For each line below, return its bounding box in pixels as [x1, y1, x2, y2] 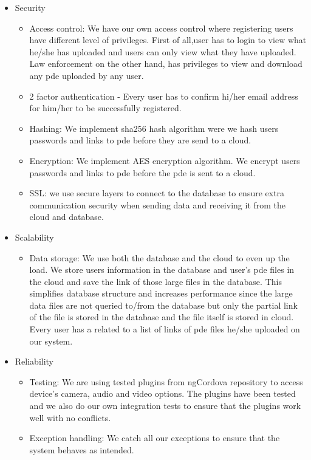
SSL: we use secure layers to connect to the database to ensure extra [29, 187, 285, 199]
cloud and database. [29, 210, 104, 223]
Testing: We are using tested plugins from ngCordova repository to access [29, 375, 303, 388]
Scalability [15, 230, 54, 243]
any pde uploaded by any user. [29, 69, 144, 81]
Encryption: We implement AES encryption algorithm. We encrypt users [29, 154, 300, 166]
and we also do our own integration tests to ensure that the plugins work [29, 399, 301, 412]
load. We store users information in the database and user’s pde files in [29, 263, 295, 276]
